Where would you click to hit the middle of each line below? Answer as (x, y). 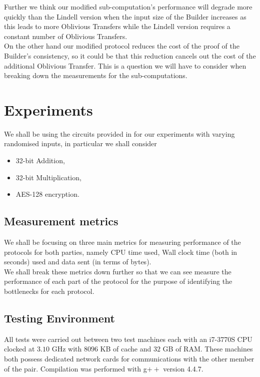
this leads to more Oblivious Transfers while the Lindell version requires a (117, 26)
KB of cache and (126, 349)
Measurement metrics (61, 221)
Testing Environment (59, 318)
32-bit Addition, (40, 160)
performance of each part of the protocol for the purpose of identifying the (118, 281)
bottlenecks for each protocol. (49, 291)
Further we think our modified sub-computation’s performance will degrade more (128, 7)
